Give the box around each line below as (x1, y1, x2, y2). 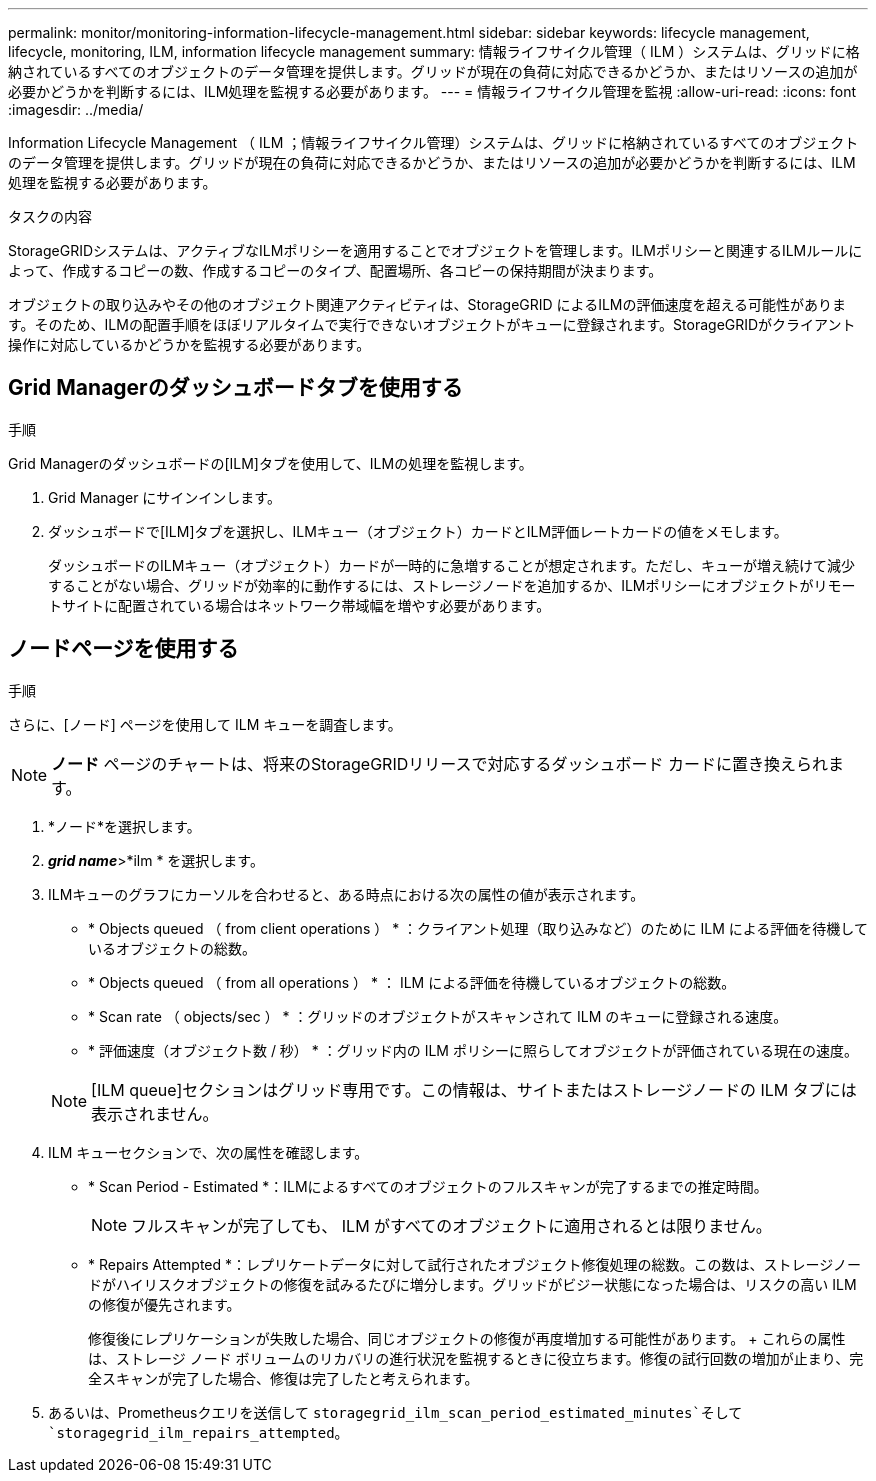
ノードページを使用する (8, 636, 239, 662)
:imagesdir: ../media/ (8, 101, 144, 118)
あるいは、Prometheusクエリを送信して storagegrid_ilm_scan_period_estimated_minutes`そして (48, 1403, 743, 1421)
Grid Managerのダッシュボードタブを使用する (8, 375, 463, 401)
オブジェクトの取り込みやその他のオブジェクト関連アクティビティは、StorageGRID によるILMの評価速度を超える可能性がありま (8, 296, 847, 313)
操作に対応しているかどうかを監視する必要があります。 (8, 336, 371, 353)
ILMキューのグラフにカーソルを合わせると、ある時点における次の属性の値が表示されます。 (48, 885, 645, 903)
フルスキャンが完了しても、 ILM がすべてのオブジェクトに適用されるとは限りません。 (131, 1215, 772, 1236)
